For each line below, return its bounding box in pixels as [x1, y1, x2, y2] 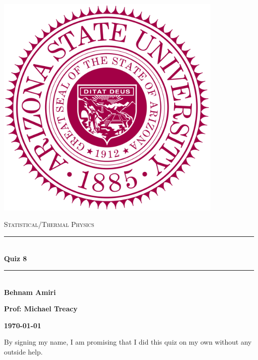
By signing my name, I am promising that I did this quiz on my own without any [4, 337, 252, 347]
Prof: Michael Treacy [4, 303, 78, 314]
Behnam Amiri [4, 287, 56, 297]
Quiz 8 [4, 253, 27, 263]
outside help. [4, 347, 43, 357]
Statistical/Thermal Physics [4, 219, 94, 229]
